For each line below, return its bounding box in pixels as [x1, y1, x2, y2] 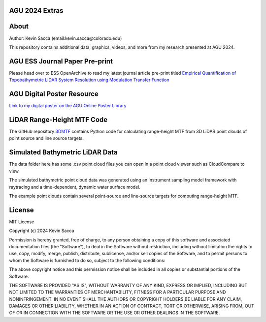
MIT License [9, 219, 34, 225]
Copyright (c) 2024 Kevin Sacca [9, 228, 74, 234]
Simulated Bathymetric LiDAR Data [9, 148, 118, 157]
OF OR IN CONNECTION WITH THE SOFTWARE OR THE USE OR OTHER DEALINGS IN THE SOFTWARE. [9, 310, 220, 316]
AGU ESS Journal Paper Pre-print [9, 57, 113, 65]
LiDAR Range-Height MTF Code [9, 116, 108, 124]
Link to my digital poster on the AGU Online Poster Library [9, 103, 127, 109]
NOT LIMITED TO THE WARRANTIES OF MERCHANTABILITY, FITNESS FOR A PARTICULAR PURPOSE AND [9, 289, 226, 295]
